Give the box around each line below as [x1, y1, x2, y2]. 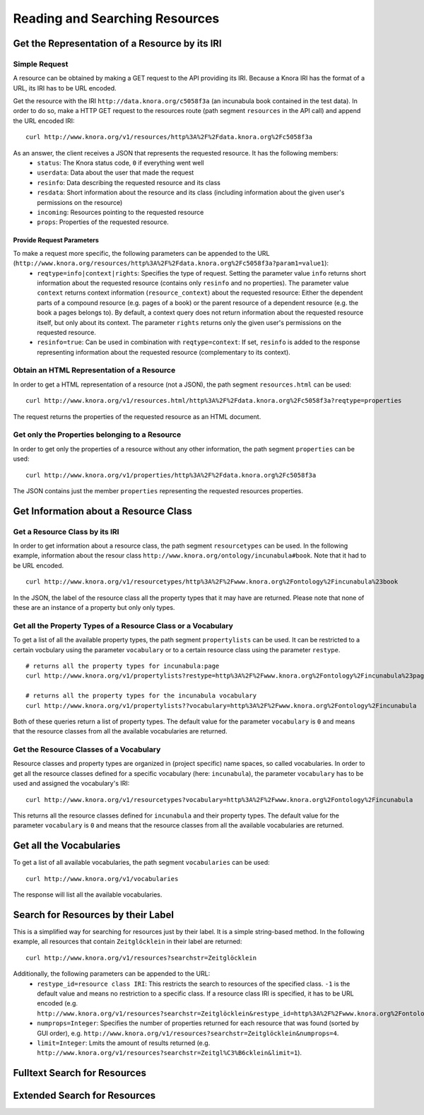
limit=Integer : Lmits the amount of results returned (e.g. [37, 1039, 211, 1047]
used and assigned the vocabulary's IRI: [13, 779, 130, 788]
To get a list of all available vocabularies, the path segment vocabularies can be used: [13, 859, 270, 867]
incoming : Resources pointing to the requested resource [37, 208, 204, 216]
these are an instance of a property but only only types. [13, 603, 175, 612]
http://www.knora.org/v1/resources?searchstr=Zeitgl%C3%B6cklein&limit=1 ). [37, 1049, 302, 1057]
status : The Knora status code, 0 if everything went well [37, 159, 204, 167]
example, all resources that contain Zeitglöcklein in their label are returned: [13, 937, 242, 946]
